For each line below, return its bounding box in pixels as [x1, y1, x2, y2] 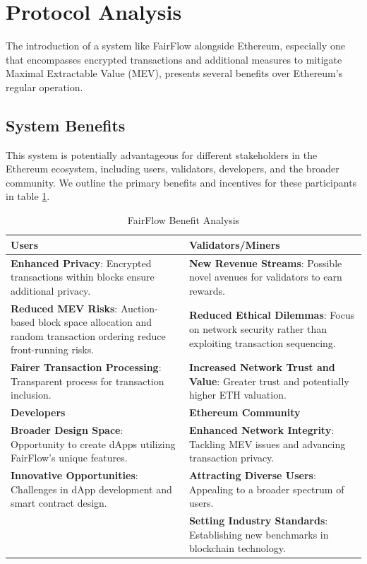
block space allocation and [37, 315, 152, 329]
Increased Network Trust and [188, 360, 335, 375]
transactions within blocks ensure [11, 269, 155, 284]
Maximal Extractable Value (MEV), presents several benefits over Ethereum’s [6, 66, 343, 81]
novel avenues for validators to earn [188, 269, 342, 284]
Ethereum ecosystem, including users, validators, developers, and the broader [6, 161, 339, 176]
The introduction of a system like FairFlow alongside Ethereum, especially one [6, 38, 345, 53]
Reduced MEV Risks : [11, 300, 118, 315]
